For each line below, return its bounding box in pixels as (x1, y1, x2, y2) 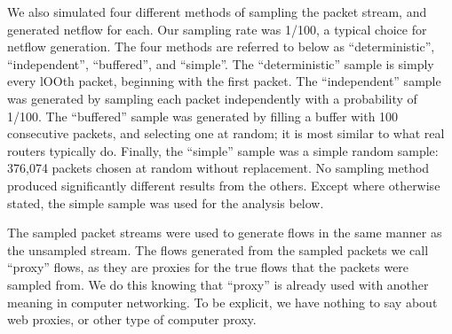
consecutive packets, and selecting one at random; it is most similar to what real (7, 124, 445, 143)
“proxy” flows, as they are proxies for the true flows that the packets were (7, 258, 409, 276)
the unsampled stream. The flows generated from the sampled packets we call (7, 240, 429, 259)
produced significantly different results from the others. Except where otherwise (7, 175, 440, 194)
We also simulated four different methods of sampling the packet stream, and (7, 3, 427, 20)
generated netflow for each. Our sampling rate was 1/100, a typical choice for (7, 19, 427, 38)
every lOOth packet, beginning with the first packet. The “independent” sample (7, 72, 441, 90)
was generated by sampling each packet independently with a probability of (7, 89, 417, 107)
